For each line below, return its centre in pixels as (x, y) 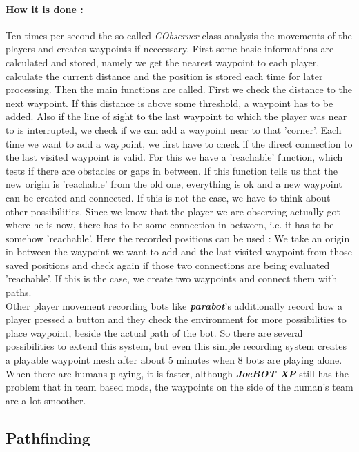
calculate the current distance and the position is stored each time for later (164, 76)
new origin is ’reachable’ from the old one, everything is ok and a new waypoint (174, 184)
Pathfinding (48, 437)
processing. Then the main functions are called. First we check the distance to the (179, 89)
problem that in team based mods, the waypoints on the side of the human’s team (179, 387)
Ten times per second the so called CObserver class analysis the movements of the (179, 35)
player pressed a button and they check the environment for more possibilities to (176, 319)
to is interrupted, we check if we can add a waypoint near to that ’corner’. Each (174, 129)
